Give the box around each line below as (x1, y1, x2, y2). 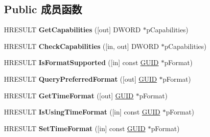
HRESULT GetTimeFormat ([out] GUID (4, 90, 134, 100)
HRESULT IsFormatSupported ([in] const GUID (4, 57, 159, 68)
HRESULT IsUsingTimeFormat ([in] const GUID (4, 107, 161, 117)
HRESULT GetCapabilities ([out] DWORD (4, 24, 141, 35)
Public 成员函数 (4, 1, 82, 17)
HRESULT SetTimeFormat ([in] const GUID (4, 123, 146, 133)
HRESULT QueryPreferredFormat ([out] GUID (4, 73, 157, 84)
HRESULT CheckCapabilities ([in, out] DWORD (4, 41, 159, 51)
